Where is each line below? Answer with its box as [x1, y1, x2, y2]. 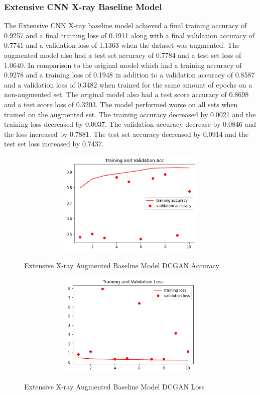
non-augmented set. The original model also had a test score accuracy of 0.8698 [4, 89, 249, 100]
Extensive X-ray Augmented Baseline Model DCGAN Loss [24, 381, 205, 391]
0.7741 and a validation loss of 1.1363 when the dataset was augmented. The [4, 40, 240, 50]
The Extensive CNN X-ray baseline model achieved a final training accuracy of [4, 20, 247, 31]
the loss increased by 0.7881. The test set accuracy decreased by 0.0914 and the [4, 128, 249, 139]
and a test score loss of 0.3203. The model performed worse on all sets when [4, 99, 238, 109]
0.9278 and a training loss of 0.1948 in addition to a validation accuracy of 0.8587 [4, 69, 255, 80]
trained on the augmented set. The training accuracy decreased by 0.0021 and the [4, 109, 256, 119]
